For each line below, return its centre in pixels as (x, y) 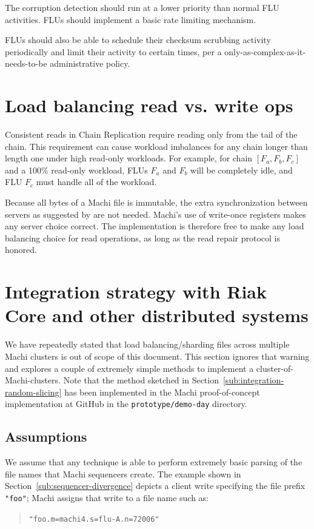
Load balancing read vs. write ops (149, 105)
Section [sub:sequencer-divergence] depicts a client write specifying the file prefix (155, 486)
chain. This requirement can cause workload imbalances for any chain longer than (156, 146)
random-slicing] (33, 392)
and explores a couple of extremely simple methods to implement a (129, 368)
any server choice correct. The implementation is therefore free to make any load (155, 226)
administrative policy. (90, 63)
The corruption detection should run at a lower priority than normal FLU (142, 7)
